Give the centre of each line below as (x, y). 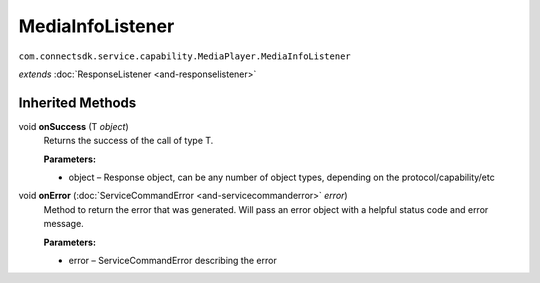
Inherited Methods (77, 102)
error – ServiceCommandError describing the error (172, 260)
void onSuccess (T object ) (73, 126)
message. (63, 224)
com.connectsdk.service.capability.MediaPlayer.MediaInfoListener (185, 56)
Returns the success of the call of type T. (128, 141)
